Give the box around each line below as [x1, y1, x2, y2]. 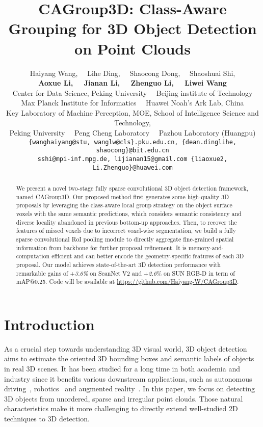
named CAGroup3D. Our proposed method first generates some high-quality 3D [16, 192, 229, 201]
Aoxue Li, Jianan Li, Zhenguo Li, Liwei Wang [38, 77, 227, 88]
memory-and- [188, 243, 224, 252]
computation [16, 252, 50, 260]
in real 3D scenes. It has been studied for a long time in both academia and [4, 363, 240, 374]
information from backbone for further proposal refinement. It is [16, 243, 187, 252]
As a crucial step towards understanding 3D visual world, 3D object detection [4, 343, 247, 354]
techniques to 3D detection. [4, 413, 90, 424]
